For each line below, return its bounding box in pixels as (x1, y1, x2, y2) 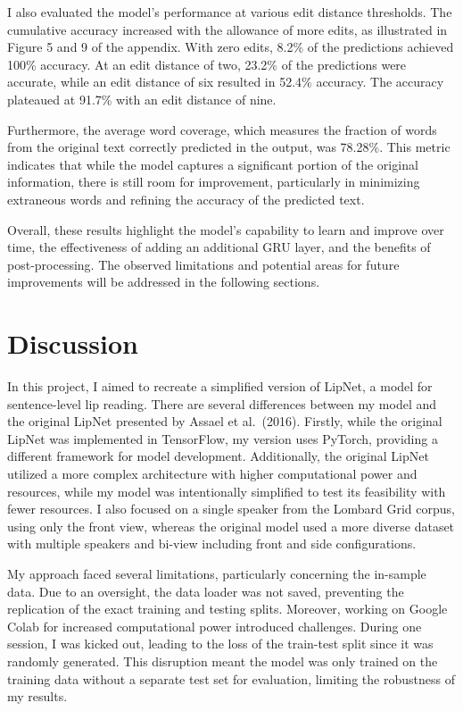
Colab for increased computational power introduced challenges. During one (7, 616, 422, 635)
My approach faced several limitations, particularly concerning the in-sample (7, 564, 426, 582)
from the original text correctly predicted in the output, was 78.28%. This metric (7, 138, 451, 156)
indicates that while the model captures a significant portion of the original (7, 155, 418, 173)
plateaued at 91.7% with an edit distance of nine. (7, 89, 277, 108)
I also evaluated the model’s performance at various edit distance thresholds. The (7, 3, 452, 21)
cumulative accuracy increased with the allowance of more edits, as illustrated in (7, 20, 448, 38)
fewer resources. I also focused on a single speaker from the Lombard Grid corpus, (7, 499, 455, 518)
